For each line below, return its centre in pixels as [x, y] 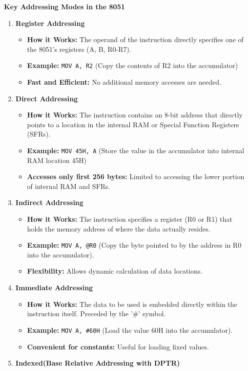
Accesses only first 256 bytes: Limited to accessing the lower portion [136, 176]
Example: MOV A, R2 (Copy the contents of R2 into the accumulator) [133, 65]
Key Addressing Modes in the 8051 [64, 6]
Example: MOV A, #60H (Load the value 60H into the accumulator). [130, 330]
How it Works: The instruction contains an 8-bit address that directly [135, 115]
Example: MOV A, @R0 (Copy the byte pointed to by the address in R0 [134, 245]
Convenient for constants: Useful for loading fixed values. [118, 346]
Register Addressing [50, 23]
